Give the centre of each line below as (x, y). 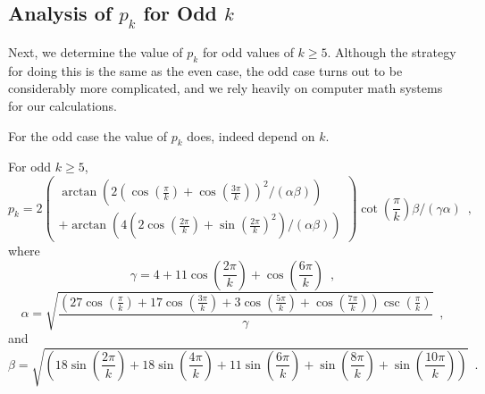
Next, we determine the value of (96, 52)
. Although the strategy (392, 52)
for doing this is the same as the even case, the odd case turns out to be (205, 70)
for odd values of (248, 52)
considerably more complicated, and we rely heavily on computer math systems (226, 88)
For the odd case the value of (88, 135)
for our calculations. (63, 105)
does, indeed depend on (251, 135)
